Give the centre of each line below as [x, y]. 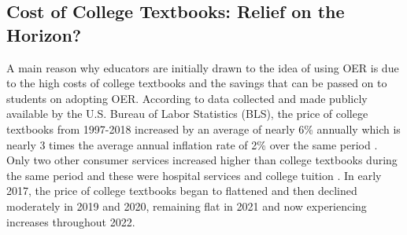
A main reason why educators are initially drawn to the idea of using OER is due [203, 67]
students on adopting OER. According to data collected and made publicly [187, 98]
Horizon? [44, 34]
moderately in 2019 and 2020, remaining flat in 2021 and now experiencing [187, 206]
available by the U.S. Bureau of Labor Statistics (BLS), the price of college [187, 114]
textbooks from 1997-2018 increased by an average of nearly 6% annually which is [203, 129]
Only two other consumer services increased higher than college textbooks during [202, 160]
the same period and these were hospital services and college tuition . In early [194, 175]
